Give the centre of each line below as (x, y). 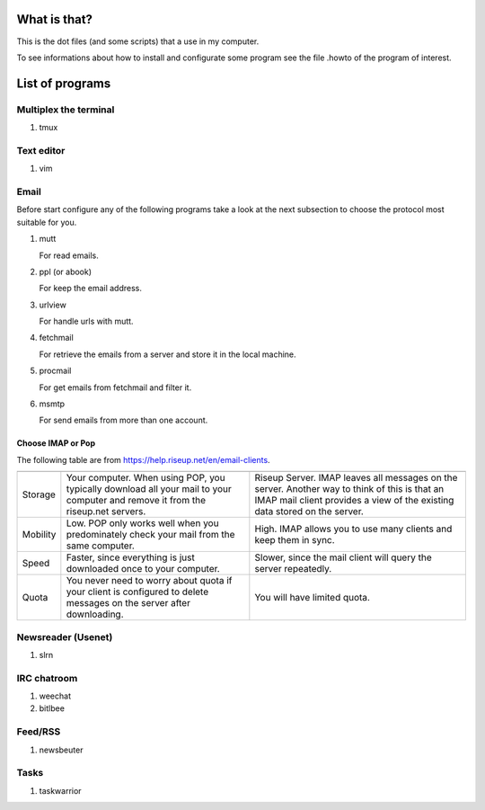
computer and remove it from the (136, 501)
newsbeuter (61, 750)
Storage (39, 494)
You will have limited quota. (312, 598)
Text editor (41, 150)
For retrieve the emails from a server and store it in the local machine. (168, 354)
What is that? (55, 19)
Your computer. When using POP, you (145, 478)
